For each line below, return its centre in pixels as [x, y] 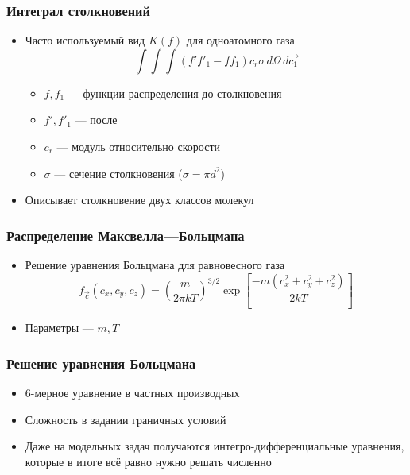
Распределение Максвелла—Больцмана [126, 235]
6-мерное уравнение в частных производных [132, 393]
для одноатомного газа [240, 40]
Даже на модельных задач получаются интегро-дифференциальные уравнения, [215, 446]
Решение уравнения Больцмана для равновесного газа [155, 265]
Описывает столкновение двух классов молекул [139, 200]
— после [96, 120]
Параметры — [59, 328]
